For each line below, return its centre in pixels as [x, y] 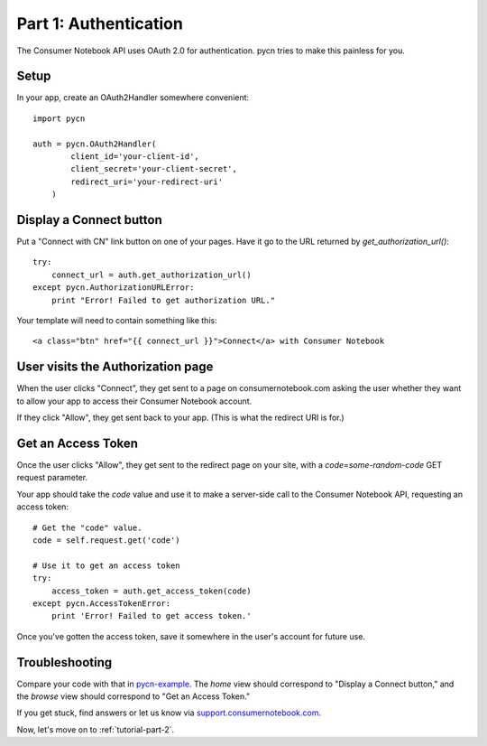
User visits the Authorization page [115, 367]
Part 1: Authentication [100, 23]
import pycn [59, 118]
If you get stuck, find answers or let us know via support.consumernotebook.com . [169, 713]
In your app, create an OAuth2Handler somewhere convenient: [133, 98]
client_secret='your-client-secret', [154, 169]
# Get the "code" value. [87, 527]
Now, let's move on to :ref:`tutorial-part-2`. [96, 729]
